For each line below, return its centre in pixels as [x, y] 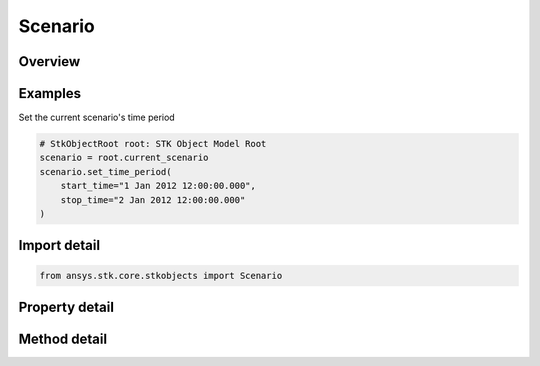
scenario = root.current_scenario [124, 158]
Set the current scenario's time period [96, 117]
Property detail [66, 307]
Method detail [63, 339]
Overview [49, 61]
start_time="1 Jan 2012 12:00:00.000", [158, 186]
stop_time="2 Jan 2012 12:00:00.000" [153, 199]
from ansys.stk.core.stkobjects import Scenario [161, 275]
